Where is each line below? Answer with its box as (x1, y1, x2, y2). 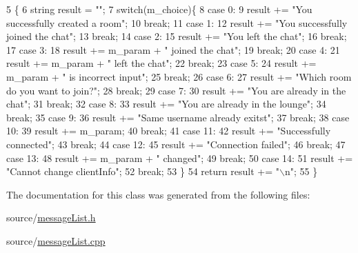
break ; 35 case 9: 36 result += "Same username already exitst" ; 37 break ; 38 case (6, 110, 350, 124)
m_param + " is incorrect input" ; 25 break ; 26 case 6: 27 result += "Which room (6, 69, 352, 83)
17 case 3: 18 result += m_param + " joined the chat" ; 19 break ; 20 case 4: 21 (6, 42, 340, 57)
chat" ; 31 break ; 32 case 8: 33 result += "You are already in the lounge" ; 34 (6, 97, 326, 111)
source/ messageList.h (6, 210, 96, 225)
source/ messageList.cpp (6, 233, 106, 247)
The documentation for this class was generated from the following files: (6, 187, 310, 201)
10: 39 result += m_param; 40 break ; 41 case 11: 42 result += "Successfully (6, 123, 331, 138)
